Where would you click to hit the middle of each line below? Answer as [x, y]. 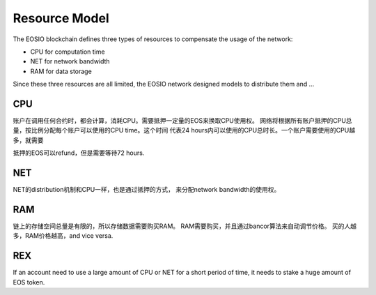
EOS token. [29, 282]
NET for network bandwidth [70, 61]
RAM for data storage [61, 71]
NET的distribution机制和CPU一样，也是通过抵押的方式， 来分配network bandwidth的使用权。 [147, 190]
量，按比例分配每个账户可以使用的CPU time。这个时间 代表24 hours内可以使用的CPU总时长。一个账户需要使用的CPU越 [184, 130]
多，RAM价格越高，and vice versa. [63, 236]
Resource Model [61, 18]
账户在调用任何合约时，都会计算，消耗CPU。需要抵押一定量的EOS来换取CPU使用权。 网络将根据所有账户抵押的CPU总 [182, 121]
